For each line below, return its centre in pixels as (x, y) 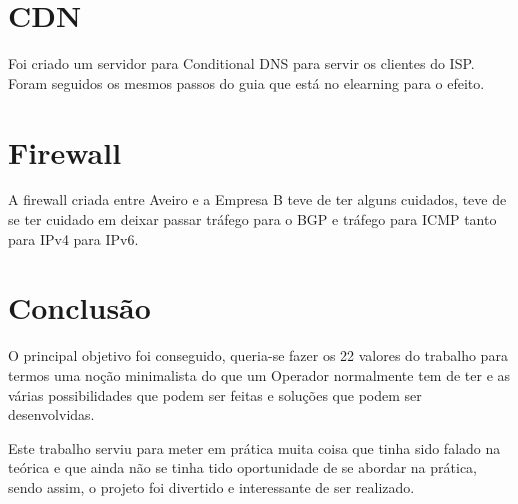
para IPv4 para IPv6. (73, 238)
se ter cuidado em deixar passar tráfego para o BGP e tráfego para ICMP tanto (252, 219)
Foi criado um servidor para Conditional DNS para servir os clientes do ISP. (241, 63)
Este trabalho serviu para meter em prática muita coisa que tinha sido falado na (254, 447)
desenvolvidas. (51, 414)
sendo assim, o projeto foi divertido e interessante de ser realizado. (211, 486)
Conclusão (79, 307)
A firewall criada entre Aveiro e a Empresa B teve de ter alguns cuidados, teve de (257, 199)
